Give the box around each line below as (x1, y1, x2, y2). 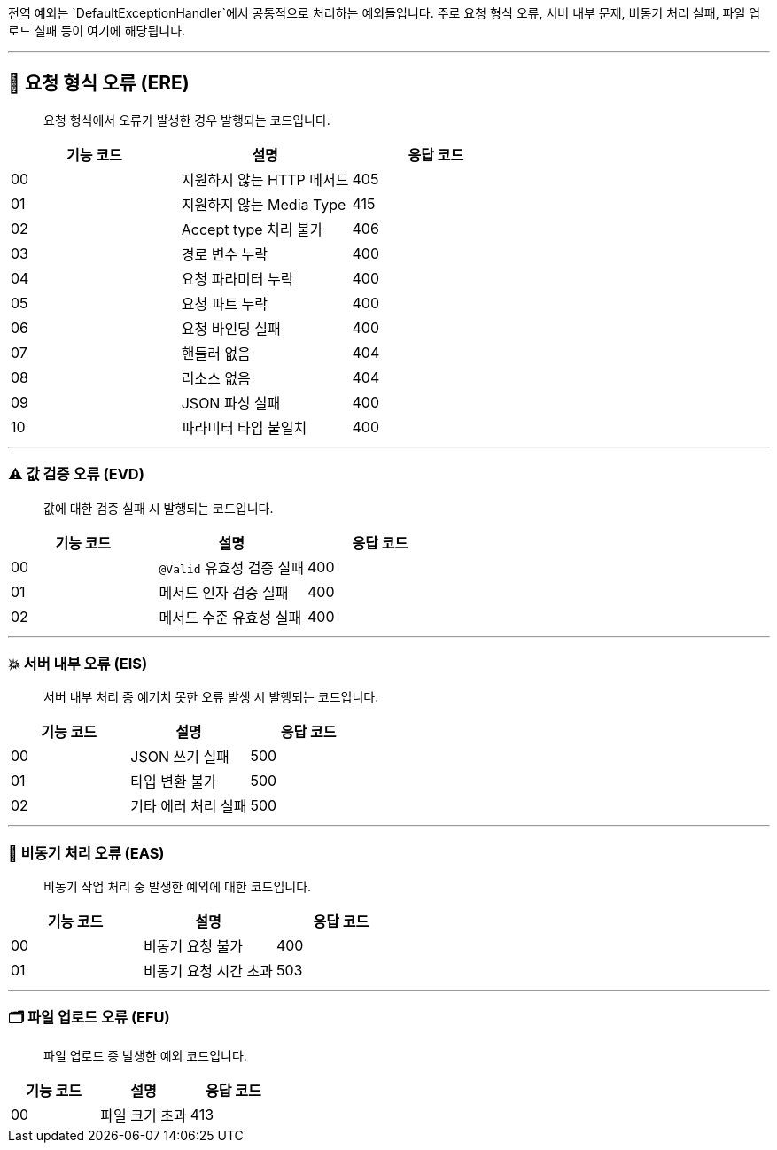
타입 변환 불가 (130, 773, 217, 791)
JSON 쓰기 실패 (130, 748, 229, 766)
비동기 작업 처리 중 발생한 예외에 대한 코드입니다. (43, 879, 312, 895)
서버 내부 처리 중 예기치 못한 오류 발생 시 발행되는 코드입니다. (43, 689, 379, 705)
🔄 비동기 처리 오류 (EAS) (8, 843, 165, 862)
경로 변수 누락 (181, 245, 268, 263)
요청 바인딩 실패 (181, 319, 281, 338)
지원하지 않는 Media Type (181, 195, 346, 214)
